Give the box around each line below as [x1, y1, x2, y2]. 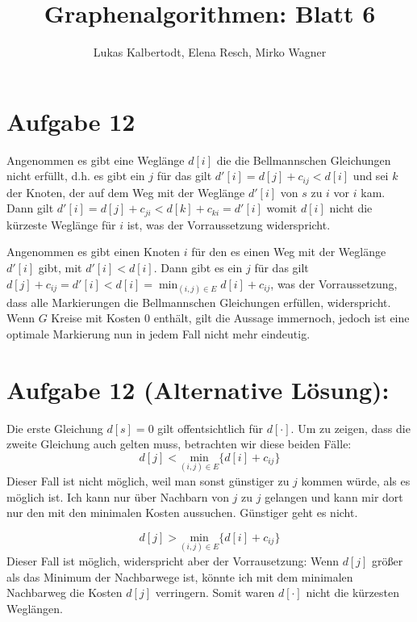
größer [372, 553, 403, 569]
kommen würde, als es [301, 473, 411, 490]
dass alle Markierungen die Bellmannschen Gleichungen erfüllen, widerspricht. [6, 293, 391, 310]
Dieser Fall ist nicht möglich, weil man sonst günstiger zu [6, 473, 290, 490]
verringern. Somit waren [155, 584, 275, 601]
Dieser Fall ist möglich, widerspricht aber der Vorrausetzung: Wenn [6, 553, 340, 569]
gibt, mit [38, 258, 82, 275]
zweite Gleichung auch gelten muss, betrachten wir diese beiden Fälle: [6, 435, 352, 452]
